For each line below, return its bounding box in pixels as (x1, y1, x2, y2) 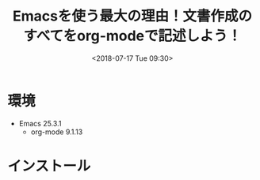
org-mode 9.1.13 (30, 127, 83, 137)
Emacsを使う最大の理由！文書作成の (12, 7, 253, 25)
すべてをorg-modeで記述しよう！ (22, 27, 243, 45)
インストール (7, 157, 91, 174)
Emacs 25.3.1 (18, 118, 62, 128)
